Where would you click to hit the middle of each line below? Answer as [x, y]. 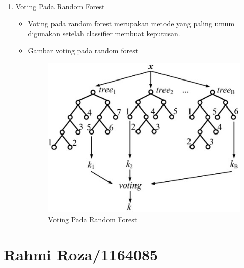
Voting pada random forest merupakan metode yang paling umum [131, 23]
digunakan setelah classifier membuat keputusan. [104, 33]
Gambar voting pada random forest [83, 50]
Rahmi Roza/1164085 [81, 254]
